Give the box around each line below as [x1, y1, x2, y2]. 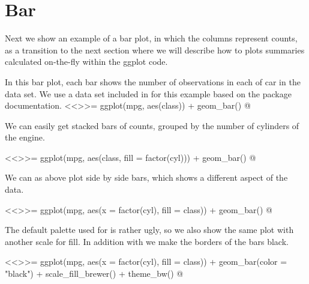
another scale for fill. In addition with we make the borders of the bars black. [5, 235, 289, 247]
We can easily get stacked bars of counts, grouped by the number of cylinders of [5, 119, 299, 131]
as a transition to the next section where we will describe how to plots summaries [5, 43, 305, 56]
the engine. [5, 131, 45, 144]
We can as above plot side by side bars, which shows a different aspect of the [5, 171, 288, 184]
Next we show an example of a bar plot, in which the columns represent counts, [5, 32, 298, 44]
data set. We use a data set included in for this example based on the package [5, 87, 292, 100]
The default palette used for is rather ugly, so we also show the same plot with [5, 223, 294, 236]
